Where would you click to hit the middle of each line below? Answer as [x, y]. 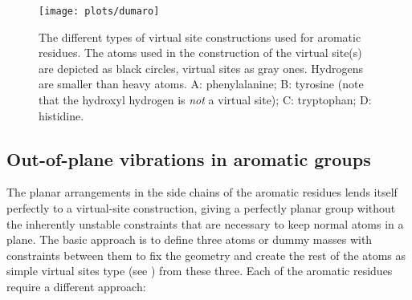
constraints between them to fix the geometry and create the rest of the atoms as [206, 255]
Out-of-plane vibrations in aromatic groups [189, 158]
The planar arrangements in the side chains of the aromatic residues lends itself [202, 192]
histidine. [61, 115]
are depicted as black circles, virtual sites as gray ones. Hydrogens [201, 68]
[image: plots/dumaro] [99, 11]
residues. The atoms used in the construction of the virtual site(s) [200, 53]
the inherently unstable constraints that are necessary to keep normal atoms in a [205, 223]
